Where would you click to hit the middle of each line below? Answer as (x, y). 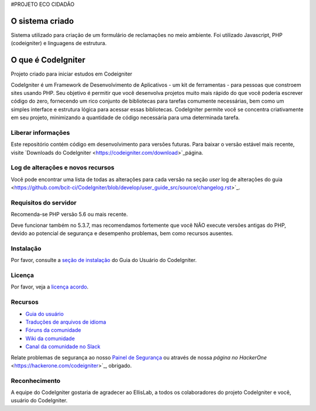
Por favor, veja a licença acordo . (50, 287)
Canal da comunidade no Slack (63, 347)
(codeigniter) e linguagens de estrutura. (59, 43)
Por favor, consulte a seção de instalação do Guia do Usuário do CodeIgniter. (104, 260)
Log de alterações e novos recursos (63, 168)
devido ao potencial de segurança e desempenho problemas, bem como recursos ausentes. (122, 233)
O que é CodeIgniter (48, 60)
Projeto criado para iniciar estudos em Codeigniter (72, 74)
